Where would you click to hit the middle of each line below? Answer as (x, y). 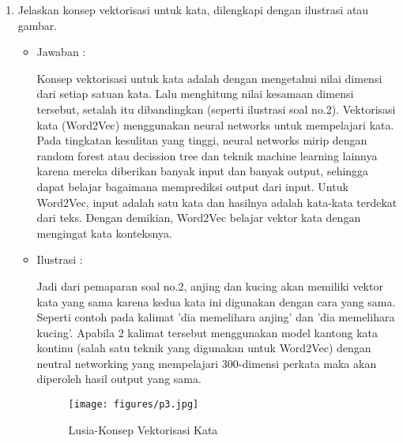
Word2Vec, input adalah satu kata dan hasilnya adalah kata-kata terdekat (217, 202)
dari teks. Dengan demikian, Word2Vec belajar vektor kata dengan (199, 218)
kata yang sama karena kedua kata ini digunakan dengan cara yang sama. (216, 301)
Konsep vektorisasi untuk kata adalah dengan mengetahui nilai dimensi (209, 78)
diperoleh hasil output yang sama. (119, 379)
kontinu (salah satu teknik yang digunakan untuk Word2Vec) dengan (204, 348)
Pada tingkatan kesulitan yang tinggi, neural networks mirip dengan (202, 140)
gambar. (38, 25)
